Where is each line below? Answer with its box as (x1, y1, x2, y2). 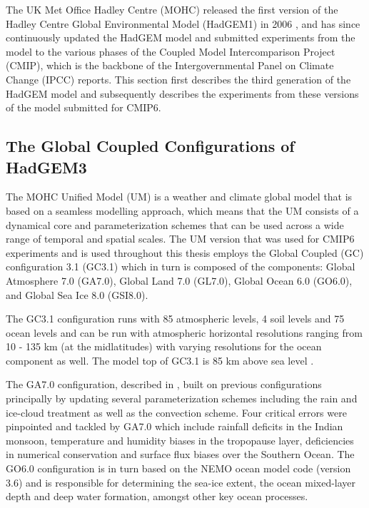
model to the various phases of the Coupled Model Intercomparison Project (6, 44, 335, 59)
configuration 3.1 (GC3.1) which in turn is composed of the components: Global (6, 259, 355, 274)
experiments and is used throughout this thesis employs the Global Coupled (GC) (6, 245, 364, 260)
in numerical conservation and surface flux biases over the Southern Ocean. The (6, 447, 355, 462)
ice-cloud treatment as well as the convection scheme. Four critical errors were (6, 405, 347, 420)
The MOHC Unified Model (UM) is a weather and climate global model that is (6, 189, 353, 204)
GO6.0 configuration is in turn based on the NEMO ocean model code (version (6, 461, 351, 476)
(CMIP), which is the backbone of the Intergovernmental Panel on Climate (6, 58, 334, 73)
